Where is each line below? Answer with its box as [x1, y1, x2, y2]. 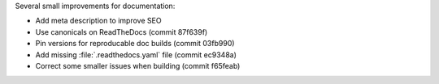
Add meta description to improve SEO [35, 16, 162, 26]
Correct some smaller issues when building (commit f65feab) [35, 61, 241, 70]
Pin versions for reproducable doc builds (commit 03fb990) [35, 39, 235, 48]
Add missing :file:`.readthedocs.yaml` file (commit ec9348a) [35, 49, 237, 60]
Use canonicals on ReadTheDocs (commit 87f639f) [35, 27, 208, 36]
